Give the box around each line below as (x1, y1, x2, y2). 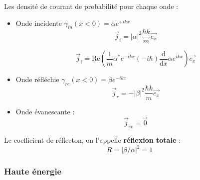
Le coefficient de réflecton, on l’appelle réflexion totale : (4, 134, 181, 145)
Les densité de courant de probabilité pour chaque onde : (4, 1, 178, 11)
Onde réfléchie (15, 74, 59, 85)
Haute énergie (4, 165, 62, 177)
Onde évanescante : (15, 106, 75, 117)
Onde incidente (15, 17, 62, 28)
